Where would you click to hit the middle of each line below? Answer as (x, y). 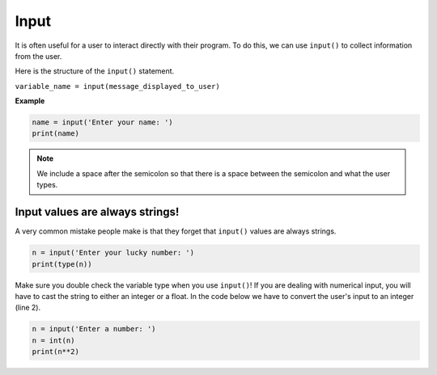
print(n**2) (56, 352)
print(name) (56, 134)
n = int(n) (53, 340)
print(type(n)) (62, 264)
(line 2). (28, 308)
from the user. (38, 56)
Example (30, 101)
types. (47, 185)
